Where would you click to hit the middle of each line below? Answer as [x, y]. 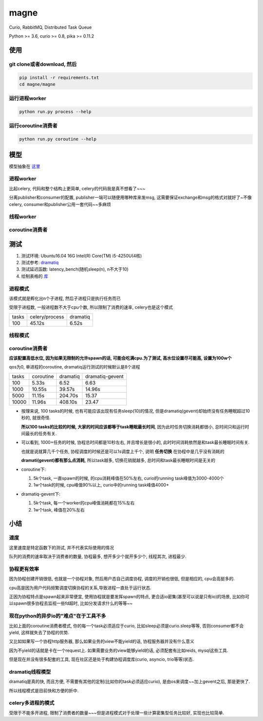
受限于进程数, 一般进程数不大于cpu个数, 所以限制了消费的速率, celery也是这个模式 [91, 307]
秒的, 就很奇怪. [36, 418]
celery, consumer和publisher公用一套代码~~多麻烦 [60, 204]
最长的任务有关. [41, 433]
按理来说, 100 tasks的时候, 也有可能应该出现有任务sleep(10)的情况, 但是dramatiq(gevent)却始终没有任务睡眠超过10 [136, 411]
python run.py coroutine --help [58, 139]
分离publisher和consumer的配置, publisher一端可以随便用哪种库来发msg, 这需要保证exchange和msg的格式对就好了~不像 [130, 198]
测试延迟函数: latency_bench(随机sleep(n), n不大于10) [75, 269]
